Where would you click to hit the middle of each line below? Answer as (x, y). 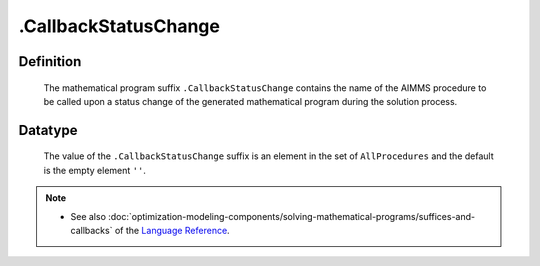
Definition (50, 61)
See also (88, 216)
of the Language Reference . (172, 230)
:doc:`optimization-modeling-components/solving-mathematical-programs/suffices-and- (292, 216)
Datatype (48, 130)
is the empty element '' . (95, 170)
